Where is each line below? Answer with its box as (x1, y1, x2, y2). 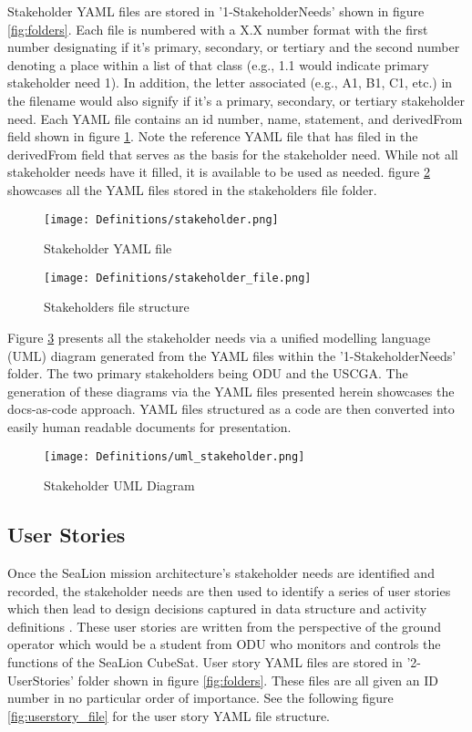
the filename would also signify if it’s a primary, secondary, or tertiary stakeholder (7, 90, 465, 109)
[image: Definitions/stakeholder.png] (44, 212, 279, 226)
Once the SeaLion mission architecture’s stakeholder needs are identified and (7, 563, 435, 583)
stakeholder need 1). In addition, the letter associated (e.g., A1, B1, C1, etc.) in (7, 73, 453, 92)
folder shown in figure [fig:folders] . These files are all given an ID (77, 670, 439, 689)
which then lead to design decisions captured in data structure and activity (7, 599, 427, 618)
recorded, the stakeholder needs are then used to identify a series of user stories (7, 581, 451, 600)
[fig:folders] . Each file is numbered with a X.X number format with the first (7, 19, 428, 38)
